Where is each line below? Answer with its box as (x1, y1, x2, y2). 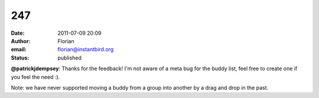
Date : (11, 30, 25, 37)
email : (11, 46, 27, 53)
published (57, 54, 82, 61)
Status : (11, 54, 30, 61)
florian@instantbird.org (57, 46, 114, 53)
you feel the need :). (11, 73, 60, 80)
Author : (11, 37, 31, 44)
